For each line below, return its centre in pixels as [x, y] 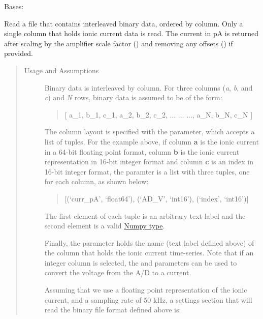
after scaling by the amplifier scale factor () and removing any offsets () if [119, 43]
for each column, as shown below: [96, 181]
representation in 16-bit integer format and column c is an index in [149, 162]
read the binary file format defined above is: [113, 310]
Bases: [14, 6]
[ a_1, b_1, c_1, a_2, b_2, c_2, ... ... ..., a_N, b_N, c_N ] [159, 114]
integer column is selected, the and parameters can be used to [141, 262]
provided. [19, 53]
